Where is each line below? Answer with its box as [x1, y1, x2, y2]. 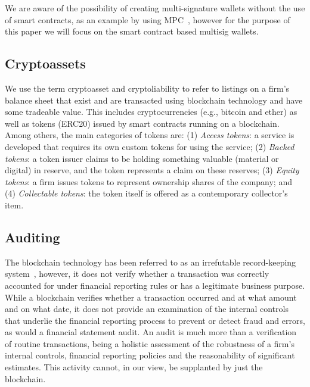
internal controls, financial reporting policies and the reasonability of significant [5, 349, 295, 361]
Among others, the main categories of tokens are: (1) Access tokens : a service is [5, 129, 294, 141]
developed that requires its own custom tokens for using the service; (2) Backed [5, 140, 294, 152]
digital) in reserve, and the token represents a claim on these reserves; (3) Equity [5, 164, 299, 176]
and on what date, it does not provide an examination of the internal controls [5, 302, 289, 315]
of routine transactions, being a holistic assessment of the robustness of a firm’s [5, 337, 294, 349]
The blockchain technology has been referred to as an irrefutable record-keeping [5, 255, 296, 268]
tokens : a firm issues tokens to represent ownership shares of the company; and [5, 175, 292, 188]
